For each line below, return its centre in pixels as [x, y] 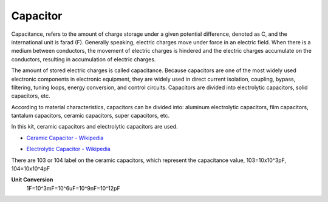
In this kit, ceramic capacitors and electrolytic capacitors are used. [95, 127]
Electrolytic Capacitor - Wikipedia [68, 149]
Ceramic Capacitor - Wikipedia [65, 138]
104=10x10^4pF [31, 169]
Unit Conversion [32, 180]
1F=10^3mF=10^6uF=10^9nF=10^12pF [73, 188]
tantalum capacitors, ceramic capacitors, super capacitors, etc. [91, 116]
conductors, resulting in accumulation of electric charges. [84, 59]
